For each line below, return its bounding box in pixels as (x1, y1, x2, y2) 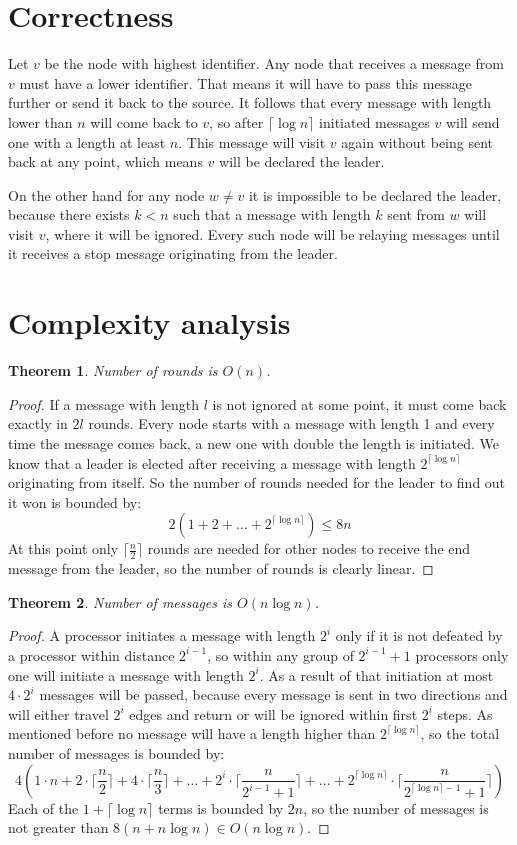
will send (445, 111, 500, 132)
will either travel (8, 703, 109, 724)
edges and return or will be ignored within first (129, 703, 418, 724)
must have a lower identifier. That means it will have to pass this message (19, 72, 472, 93)
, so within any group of (207, 644, 354, 665)
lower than (8, 111, 73, 132)
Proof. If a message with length (8, 393, 200, 414)
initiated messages (319, 111, 430, 132)
